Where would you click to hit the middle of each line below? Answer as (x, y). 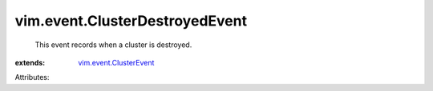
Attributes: (32, 77)
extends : (30, 62)
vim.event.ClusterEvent (116, 62)
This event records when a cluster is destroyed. (113, 45)
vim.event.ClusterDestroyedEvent (131, 21)
